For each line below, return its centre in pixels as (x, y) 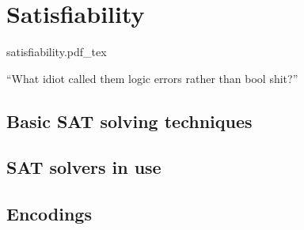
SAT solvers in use (84, 167)
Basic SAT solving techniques (129, 121)
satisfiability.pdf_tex (57, 52)
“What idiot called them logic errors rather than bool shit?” (152, 78)
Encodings (49, 214)
